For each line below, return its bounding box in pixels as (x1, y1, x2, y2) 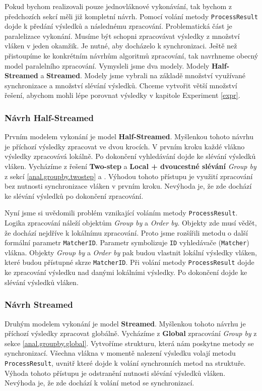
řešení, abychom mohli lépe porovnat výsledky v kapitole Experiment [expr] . (5, 90, 240, 100)
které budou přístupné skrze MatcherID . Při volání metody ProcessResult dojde (5, 257, 254, 267)
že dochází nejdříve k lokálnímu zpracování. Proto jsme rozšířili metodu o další (5, 227, 248, 238)
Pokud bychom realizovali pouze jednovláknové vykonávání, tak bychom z (5, 1, 232, 11)
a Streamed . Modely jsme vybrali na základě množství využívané (40, 70, 245, 81)
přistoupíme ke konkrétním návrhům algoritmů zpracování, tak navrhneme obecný (5, 50, 258, 61)
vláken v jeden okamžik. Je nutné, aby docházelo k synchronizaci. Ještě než (5, 40, 237, 51)
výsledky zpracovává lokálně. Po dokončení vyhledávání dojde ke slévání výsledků (5, 151, 256, 161)
